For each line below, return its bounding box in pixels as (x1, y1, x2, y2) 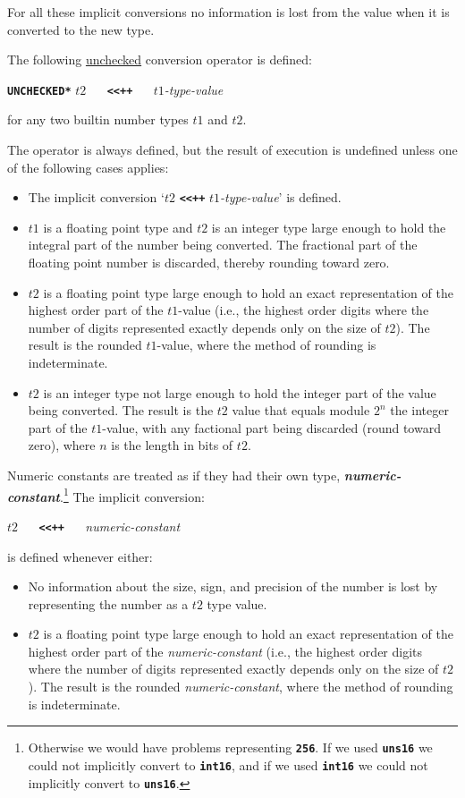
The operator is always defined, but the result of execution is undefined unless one (7, 140, 458, 159)
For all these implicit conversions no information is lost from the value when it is (7, 3, 450, 21)
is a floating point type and (43, 217, 193, 236)
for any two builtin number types (7, 110, 189, 129)
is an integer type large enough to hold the (211, 217, 446, 236)
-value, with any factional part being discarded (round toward (102, 418, 441, 437)
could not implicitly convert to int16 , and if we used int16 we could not (28, 755, 428, 774)
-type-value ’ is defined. (220, 188, 342, 207)
